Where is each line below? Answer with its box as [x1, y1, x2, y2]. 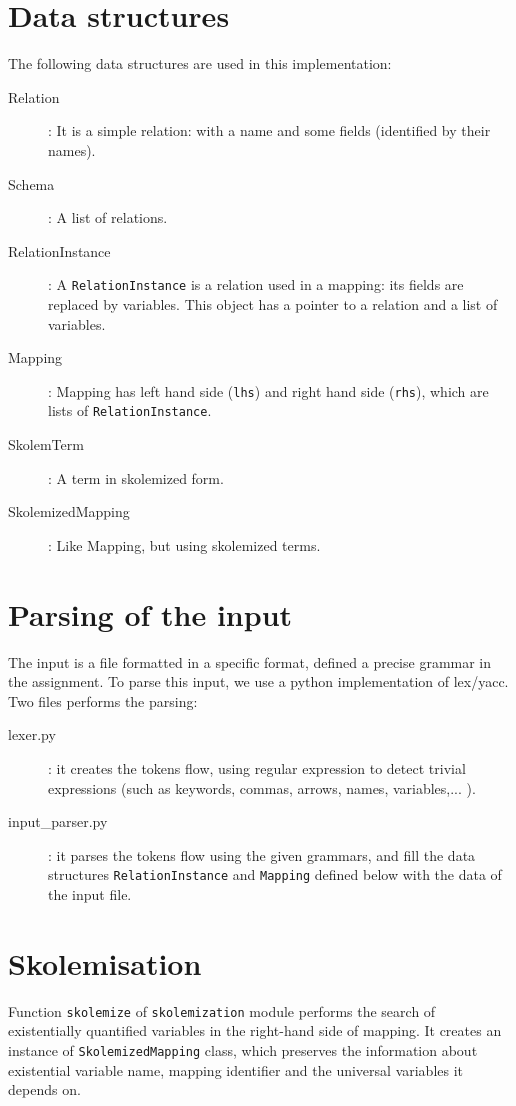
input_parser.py [8, 811, 108, 832]
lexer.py [8, 724, 56, 745]
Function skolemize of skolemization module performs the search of [8, 1000, 436, 1021]
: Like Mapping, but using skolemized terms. [48, 534, 321, 555]
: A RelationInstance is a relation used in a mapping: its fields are [48, 274, 464, 295]
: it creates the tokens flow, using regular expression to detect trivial [48, 757, 466, 778]
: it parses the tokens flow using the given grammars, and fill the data [48, 844, 476, 865]
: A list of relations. [48, 207, 168, 228]
